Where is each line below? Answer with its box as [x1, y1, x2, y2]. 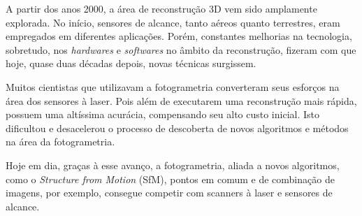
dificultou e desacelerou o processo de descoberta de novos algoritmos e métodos [6, 120, 349, 135]
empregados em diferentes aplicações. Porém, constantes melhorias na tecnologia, [6, 29, 352, 43]
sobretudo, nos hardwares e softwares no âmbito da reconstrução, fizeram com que [6, 42, 356, 57]
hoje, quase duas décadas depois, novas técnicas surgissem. [6, 56, 256, 71]
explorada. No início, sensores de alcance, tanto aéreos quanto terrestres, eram [6, 15, 340, 29]
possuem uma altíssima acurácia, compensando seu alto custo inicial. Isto [6, 107, 320, 122]
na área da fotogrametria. [6, 134, 115, 149]
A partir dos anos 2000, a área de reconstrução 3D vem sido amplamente [6, 1, 317, 15]
